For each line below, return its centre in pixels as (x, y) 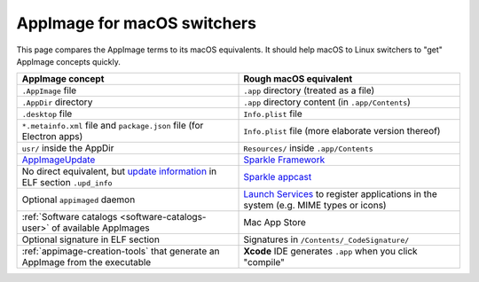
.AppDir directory (57, 102)
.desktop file (47, 114)
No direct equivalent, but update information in (119, 171)
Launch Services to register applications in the (341, 194)
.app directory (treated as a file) (309, 90)
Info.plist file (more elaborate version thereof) (342, 131)
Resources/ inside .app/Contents (309, 148)
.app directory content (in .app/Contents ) (327, 102)
